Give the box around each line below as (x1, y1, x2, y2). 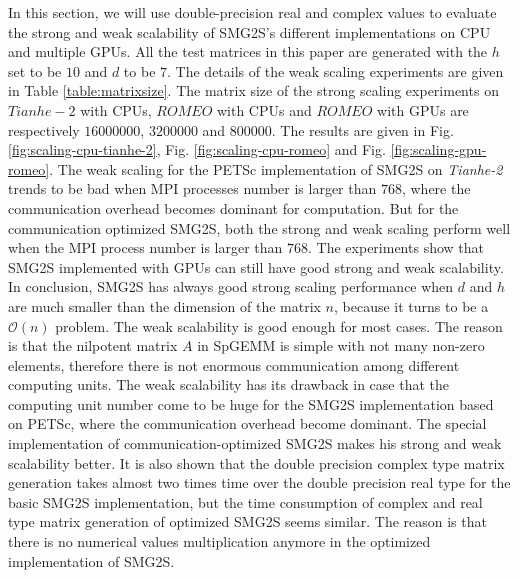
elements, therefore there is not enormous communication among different (8, 354, 460, 375)
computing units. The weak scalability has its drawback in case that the (8, 374, 450, 395)
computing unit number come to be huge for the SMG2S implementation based (8, 393, 494, 414)
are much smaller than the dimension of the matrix (8, 295, 321, 316)
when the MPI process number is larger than (8, 237, 283, 258)
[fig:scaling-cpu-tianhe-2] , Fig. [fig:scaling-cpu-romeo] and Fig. (8, 139, 386, 160)
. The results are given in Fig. (271, 119, 454, 140)
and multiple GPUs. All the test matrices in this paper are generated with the (8, 41, 488, 62)
